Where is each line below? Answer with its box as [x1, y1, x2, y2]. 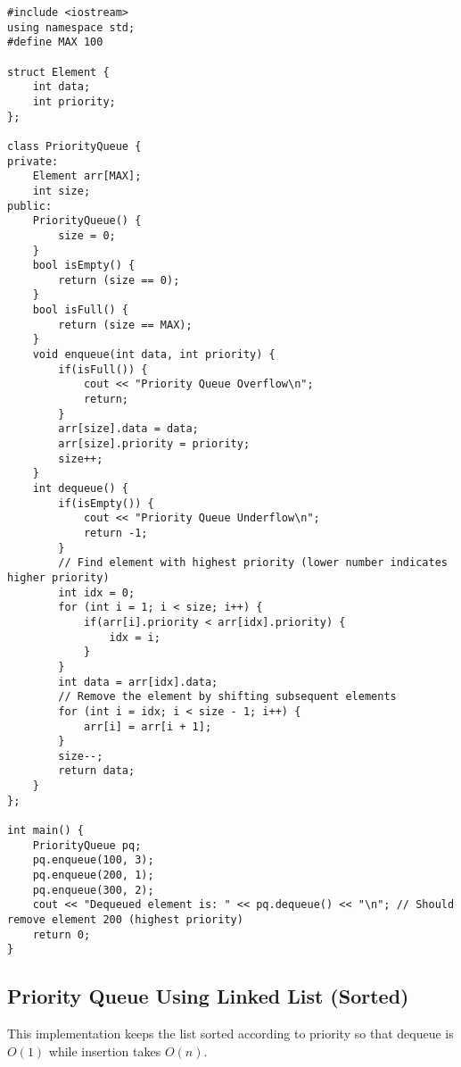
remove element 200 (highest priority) [7, 913, 243, 927]
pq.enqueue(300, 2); [32, 883, 154, 896]
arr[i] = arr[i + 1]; [83, 720, 212, 733]
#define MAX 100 [7, 36, 103, 49]
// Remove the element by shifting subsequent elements [58, 690, 397, 704]
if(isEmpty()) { [58, 496, 154, 510]
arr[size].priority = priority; [58, 438, 251, 451]
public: [7, 199, 53, 213]
